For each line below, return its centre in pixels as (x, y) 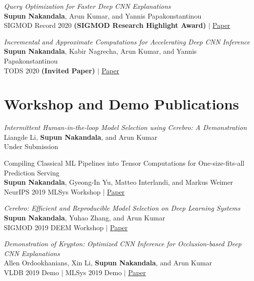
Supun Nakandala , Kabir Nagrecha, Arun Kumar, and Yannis (100, 51)
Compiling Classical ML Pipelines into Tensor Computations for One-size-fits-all (124, 163)
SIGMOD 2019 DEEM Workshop (54, 227)
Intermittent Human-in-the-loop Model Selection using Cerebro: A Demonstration (126, 127)
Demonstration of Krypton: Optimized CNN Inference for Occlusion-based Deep (123, 244)
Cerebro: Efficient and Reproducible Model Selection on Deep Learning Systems (122, 208)
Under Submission (31, 146)
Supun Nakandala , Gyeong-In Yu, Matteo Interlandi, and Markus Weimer (118, 182)
